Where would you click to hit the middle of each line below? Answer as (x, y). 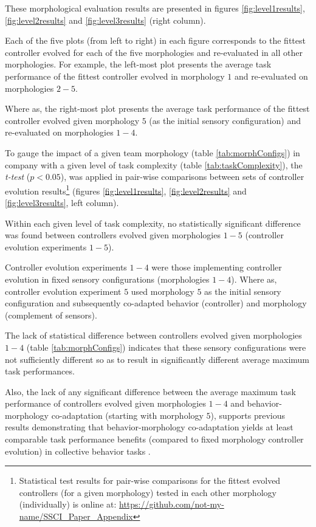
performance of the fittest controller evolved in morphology (115, 76)
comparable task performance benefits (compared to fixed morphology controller (154, 439)
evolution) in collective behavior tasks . (78, 451)
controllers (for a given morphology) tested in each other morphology (148, 492)
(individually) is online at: (68, 504)
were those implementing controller (217, 267)
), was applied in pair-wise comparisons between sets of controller (182, 177)
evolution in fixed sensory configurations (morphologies (107, 279)
